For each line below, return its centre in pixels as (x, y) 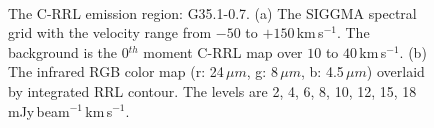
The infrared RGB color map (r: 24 (116, 71)
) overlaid (395, 71)
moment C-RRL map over (223, 51)
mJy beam (39, 110)
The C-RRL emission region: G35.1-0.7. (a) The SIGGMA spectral (212, 12)
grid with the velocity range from (110, 32)
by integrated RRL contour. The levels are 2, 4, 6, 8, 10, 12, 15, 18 (212, 90)
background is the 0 (68, 51)
